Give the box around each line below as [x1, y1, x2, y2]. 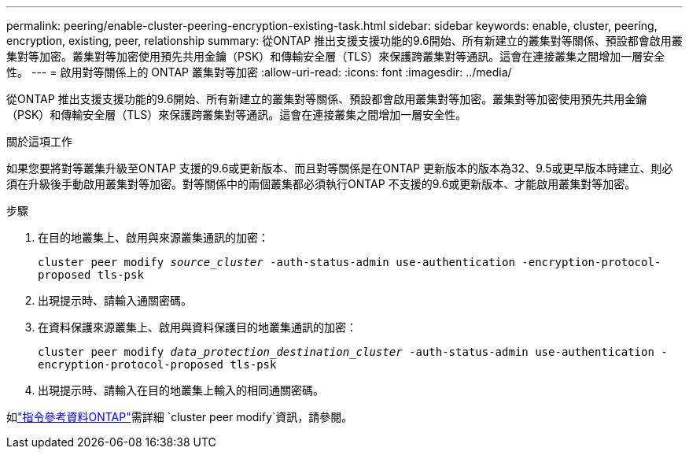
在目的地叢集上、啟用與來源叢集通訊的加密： [38, 231, 269, 244]
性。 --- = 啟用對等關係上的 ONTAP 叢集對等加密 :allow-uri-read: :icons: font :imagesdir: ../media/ [6, 65, 512, 79]
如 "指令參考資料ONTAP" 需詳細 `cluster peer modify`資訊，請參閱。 [6, 410, 353, 424]
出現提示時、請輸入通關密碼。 [38, 294, 192, 307]
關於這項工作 [6, 135, 72, 148]
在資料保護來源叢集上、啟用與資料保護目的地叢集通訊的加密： [38, 320, 357, 334]
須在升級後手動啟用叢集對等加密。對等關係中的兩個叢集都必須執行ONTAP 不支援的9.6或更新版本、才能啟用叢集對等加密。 [6, 177, 636, 191]
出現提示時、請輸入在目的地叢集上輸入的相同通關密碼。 [38, 383, 324, 397]
